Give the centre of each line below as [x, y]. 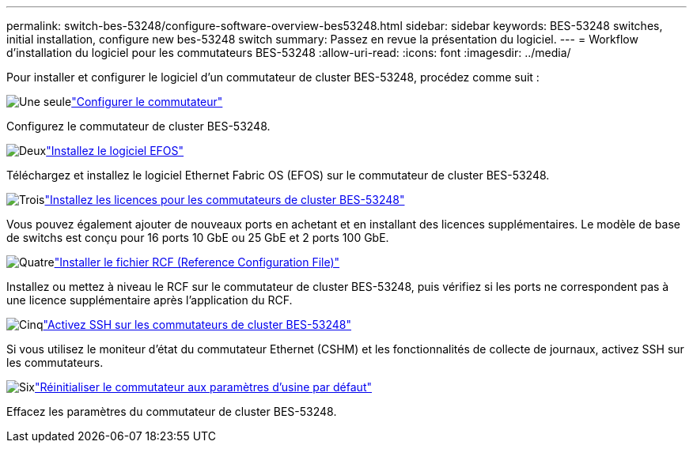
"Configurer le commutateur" [147, 102]
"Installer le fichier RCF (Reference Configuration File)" [197, 262]
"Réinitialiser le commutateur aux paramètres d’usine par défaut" [203, 387]
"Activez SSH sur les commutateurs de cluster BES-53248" [197, 324]
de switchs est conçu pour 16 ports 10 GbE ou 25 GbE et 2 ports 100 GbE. [198, 238]
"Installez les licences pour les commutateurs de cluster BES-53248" [225, 200]
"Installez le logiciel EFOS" [115, 151]
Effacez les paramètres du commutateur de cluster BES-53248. [172, 411]
